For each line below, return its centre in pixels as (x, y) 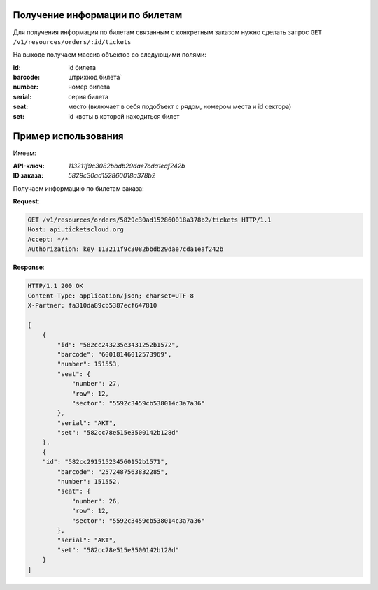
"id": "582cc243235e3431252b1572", (118, 345)
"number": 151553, (89, 364)
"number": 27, (96, 384)
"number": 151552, (89, 482)
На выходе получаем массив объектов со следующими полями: (110, 55)
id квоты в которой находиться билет (124, 116)
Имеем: (24, 153)
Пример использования (68, 136)
